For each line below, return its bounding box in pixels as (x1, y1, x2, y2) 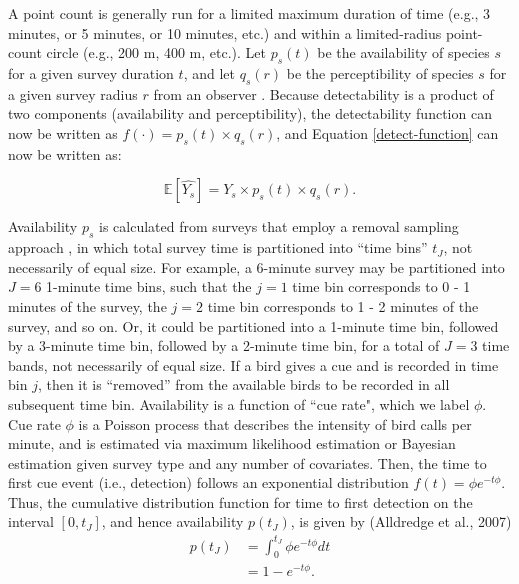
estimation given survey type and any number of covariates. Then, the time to (8, 452, 487, 473)
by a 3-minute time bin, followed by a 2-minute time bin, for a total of (8, 335, 440, 356)
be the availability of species (317, 42, 490, 63)
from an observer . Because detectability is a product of (153, 83, 494, 104)
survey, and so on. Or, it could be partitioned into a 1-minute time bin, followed (8, 315, 499, 336)
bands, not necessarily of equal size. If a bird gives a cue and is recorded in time (8, 354, 499, 375)
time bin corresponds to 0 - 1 (292, 276, 471, 297)
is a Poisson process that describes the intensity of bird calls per (78, 413, 472, 434)
